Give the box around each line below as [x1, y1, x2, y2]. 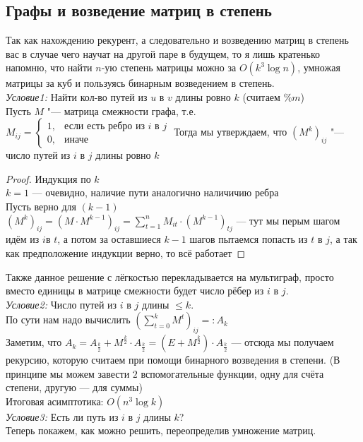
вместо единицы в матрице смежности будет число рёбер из [6, 283, 264, 298]
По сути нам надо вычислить [6, 312, 131, 327]
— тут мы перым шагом [236, 213, 340, 227]
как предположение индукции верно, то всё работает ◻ [6, 245, 246, 260]
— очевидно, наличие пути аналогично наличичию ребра [32, 185, 279, 200]
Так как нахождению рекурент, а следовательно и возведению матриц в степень [6, 32, 349, 47]
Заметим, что [6, 335, 62, 350]
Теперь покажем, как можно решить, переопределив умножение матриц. [6, 423, 316, 438]
